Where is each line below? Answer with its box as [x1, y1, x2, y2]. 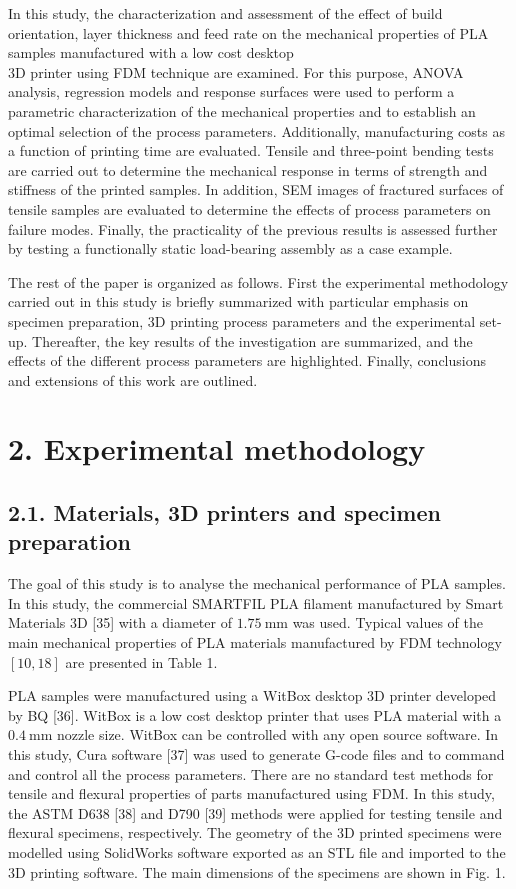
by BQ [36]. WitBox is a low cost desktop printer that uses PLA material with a [8, 704, 502, 725]
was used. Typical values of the [292, 612, 484, 633]
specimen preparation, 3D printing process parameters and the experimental [8, 310, 476, 331]
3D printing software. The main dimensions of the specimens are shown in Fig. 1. [8, 861, 506, 882]
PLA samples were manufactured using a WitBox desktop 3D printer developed [8, 685, 497, 706]
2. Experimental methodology [8, 428, 426, 469]
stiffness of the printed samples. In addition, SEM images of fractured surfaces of [8, 179, 504, 200]
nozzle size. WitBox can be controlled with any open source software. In [57, 724, 499, 745]
